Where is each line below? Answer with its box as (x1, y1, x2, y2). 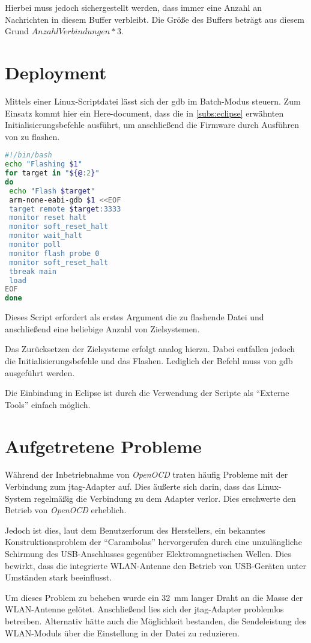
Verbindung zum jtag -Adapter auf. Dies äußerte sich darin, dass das (5, 480, 255, 493)
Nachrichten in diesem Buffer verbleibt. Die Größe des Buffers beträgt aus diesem (5, 13, 305, 25)
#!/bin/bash (5, 151, 52, 160)
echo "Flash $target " (9, 186, 95, 195)
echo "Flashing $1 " (5, 160, 82, 169)
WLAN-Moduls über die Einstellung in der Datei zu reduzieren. (5, 626, 240, 639)
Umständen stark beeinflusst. (5, 571, 112, 584)
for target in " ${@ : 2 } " (5, 169, 100, 178)
